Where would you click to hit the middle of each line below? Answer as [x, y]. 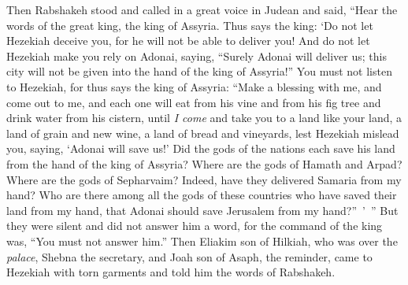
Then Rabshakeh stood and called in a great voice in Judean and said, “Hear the [202, 9]
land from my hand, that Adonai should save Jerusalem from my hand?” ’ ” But [202, 210]
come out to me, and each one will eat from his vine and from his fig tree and [194, 102]
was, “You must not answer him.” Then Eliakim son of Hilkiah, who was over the [202, 241]
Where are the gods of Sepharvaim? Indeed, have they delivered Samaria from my [204, 179]
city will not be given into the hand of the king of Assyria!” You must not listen [199, 71]
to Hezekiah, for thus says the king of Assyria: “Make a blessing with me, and [194, 86]
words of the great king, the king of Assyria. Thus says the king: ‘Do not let [190, 25]
